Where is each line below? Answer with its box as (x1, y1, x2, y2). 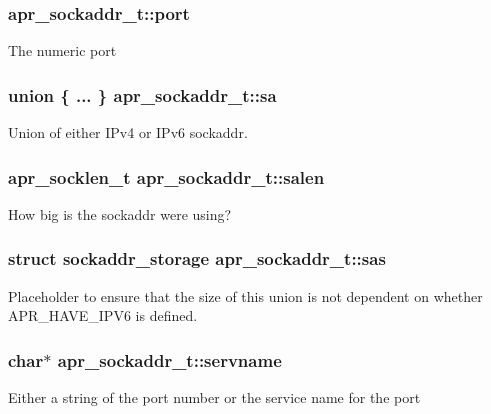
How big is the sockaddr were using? (8, 203, 232, 224)
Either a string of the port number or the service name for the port (8, 387, 421, 408)
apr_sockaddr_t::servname (57, 347, 282, 372)
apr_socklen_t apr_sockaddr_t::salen (8, 164, 325, 189)
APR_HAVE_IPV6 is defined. (8, 305, 198, 326)
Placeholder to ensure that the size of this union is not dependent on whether (8, 285, 483, 306)
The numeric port (8, 40, 117, 61)
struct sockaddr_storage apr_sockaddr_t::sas (8, 246, 386, 271)
